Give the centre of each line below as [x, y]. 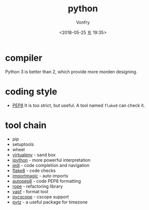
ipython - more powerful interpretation [51, 160]
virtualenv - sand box [34, 155]
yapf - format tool [30, 191]
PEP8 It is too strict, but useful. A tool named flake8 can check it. [78, 105]
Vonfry [83, 22]
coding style [31, 91]
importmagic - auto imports [40, 175]
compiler [24, 58]
